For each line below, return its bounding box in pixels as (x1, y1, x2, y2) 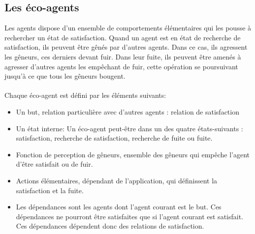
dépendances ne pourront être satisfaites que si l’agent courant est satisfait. (16, 211, 243, 221)
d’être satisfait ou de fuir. (16, 159, 93, 169)
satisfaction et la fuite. (16, 185, 84, 195)
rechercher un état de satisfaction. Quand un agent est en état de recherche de (4, 32, 241, 42)
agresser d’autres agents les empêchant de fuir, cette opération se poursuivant (4, 61, 238, 71)
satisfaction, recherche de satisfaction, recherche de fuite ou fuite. (16, 133, 213, 143)
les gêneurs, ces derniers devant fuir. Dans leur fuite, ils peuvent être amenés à (4, 51, 241, 61)
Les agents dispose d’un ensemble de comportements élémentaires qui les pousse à (4, 23, 252, 33)
